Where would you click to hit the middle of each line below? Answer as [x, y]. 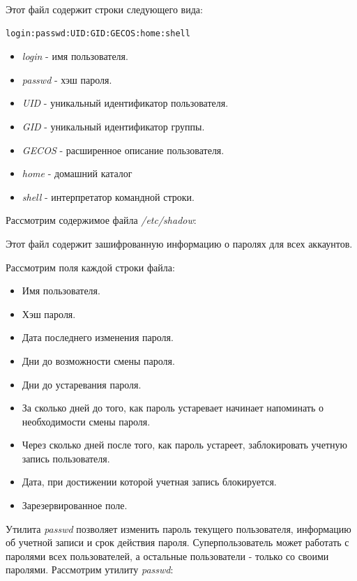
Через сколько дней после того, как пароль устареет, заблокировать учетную [184, 445]
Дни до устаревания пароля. [82, 384]
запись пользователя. [66, 458]
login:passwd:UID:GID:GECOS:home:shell [98, 33]
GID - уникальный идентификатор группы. [113, 126]
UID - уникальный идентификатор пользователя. [125, 103]
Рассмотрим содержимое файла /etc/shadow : [101, 220]
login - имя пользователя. [75, 56]
